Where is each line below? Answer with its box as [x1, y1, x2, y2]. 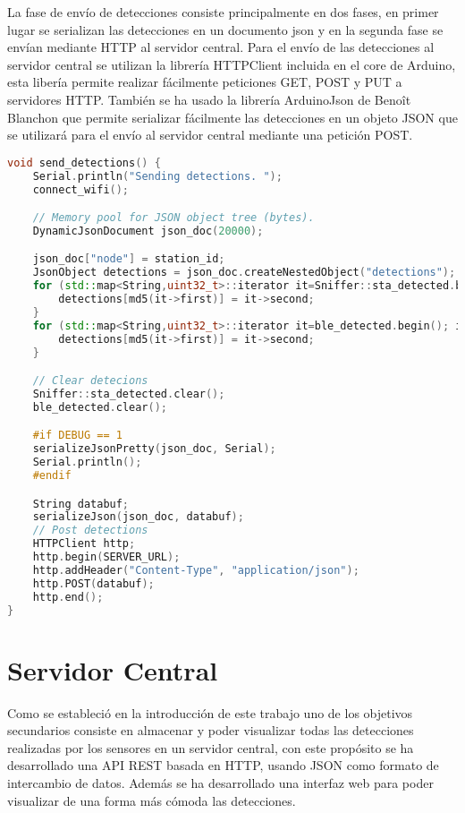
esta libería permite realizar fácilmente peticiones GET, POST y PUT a [7, 73, 402, 91]
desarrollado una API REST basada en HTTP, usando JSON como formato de [7, 756, 439, 774]
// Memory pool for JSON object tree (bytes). [32, 211, 315, 225]
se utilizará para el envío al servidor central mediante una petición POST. [7, 125, 413, 144]
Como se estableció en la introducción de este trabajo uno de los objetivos [7, 703, 413, 722]
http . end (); [32, 590, 104, 603]
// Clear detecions [32, 374, 148, 388]
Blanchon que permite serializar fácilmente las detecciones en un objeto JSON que [7, 107, 458, 126]
